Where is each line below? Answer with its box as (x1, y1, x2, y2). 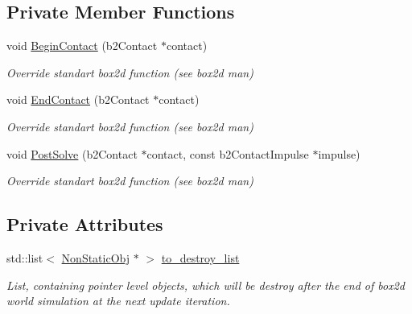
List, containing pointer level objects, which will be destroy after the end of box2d (6, 276, 405, 293)
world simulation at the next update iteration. (6, 292, 230, 309)
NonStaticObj (61, 249, 130, 266)
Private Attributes (6, 212, 163, 237)
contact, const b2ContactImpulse (146, 145, 309, 162)
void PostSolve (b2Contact (6, 145, 138, 162)
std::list (6, 249, 43, 266)
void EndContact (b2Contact (6, 91, 150, 108)
